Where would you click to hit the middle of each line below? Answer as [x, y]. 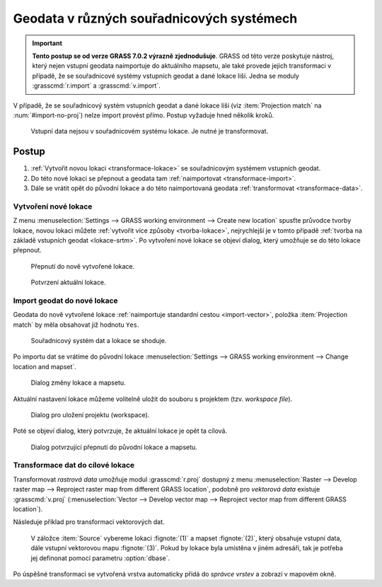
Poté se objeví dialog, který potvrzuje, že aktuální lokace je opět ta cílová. [120, 431]
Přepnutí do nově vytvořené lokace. [83, 266]
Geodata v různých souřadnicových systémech [155, 18]
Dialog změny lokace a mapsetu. [79, 383]
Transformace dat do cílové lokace [74, 465]
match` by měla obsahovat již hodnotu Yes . [76, 325]
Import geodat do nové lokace [65, 301]
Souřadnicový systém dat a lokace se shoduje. [99, 340]
